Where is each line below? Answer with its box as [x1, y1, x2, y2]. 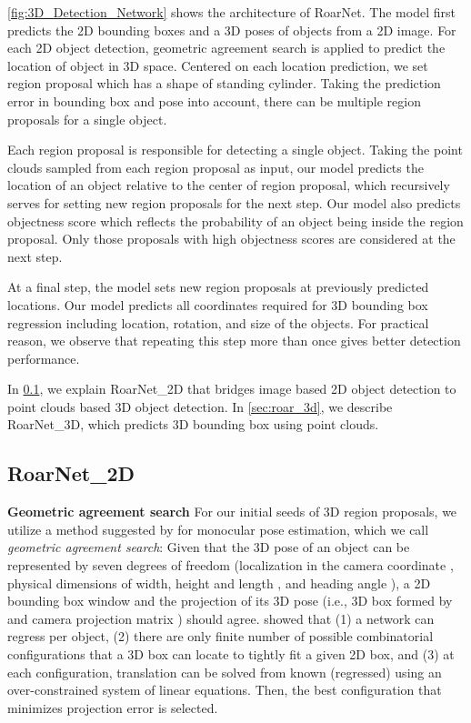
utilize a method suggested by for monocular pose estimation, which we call [7, 519, 429, 538]
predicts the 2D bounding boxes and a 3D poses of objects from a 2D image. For [7, 20, 456, 39]
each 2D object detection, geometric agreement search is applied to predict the [7, 38, 446, 57]
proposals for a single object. [7, 109, 167, 128]
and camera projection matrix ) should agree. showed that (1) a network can [7, 608, 435, 628]
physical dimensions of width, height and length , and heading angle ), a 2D [7, 573, 431, 592]
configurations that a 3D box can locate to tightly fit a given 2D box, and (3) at [7, 645, 455, 664]
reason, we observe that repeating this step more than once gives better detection [7, 331, 461, 350]
